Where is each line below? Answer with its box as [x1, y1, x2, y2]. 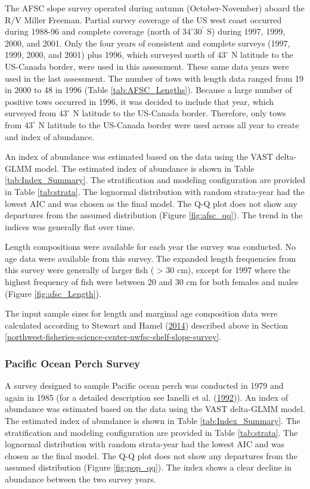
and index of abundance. [5, 130, 95, 143]
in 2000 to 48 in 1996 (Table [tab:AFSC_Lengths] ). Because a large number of [5, 83, 292, 96]
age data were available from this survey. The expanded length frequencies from [5, 252, 296, 264]
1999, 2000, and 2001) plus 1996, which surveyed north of [5, 48, 215, 61]
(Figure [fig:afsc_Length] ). [5, 287, 101, 299]
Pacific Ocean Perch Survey [5, 355, 141, 370]
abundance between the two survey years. [5, 473, 156, 485]
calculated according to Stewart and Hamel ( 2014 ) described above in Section [5, 318, 289, 331]
